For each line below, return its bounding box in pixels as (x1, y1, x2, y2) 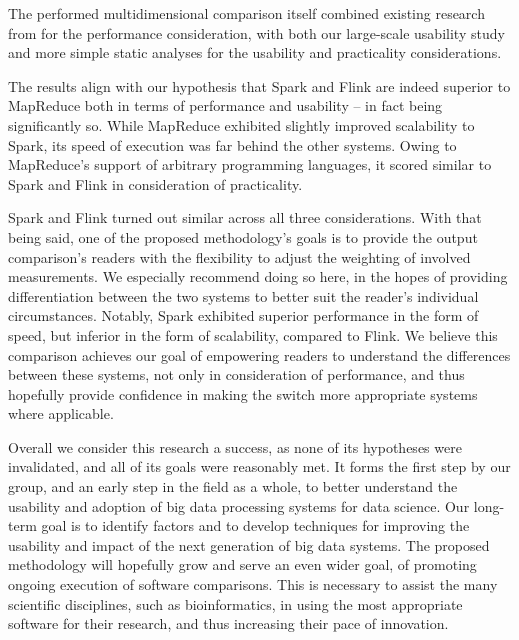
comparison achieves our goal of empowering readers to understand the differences (8, 344, 511, 365)
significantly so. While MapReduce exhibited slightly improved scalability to (8, 114, 475, 135)
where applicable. (8, 403, 114, 424)
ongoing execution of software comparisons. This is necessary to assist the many (8, 574, 498, 595)
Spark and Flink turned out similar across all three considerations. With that (8, 207, 482, 228)
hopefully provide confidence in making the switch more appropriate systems (8, 383, 478, 404)
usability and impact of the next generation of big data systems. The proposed (8, 534, 490, 555)
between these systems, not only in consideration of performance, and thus (8, 364, 465, 385)
